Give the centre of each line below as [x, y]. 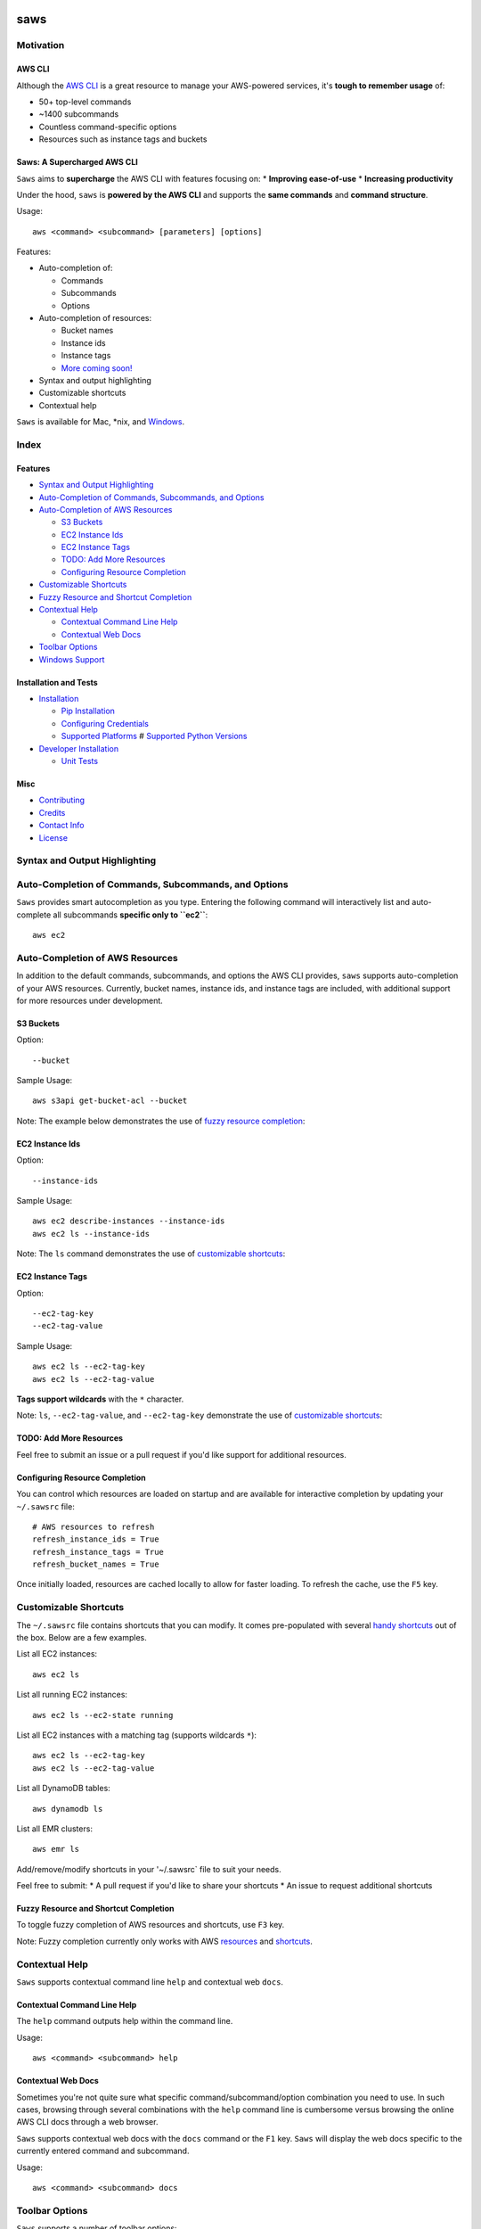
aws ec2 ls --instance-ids [91, 1234]
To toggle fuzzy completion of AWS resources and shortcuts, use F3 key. [151, 1925]
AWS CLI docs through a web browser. [87, 2122]
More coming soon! [97, 368]
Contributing [61, 800]
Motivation [41, 45]
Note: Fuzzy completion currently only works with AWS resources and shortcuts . [165, 1941]
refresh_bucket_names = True [96, 1564]
